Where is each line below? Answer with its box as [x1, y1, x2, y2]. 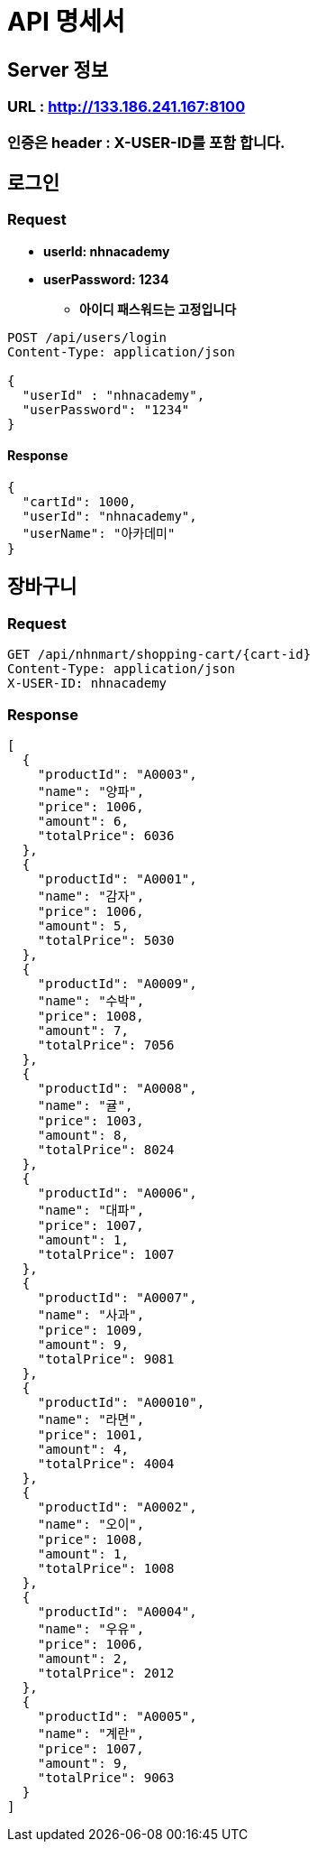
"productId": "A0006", [37, 1185, 197, 1200]
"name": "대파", [37, 1202, 145, 1217]
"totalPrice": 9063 [37, 1770, 175, 1785]
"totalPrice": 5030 [37, 932, 175, 948]
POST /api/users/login [7, 329, 168, 345]
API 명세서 [7, 6, 125, 37]
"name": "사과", [37, 1307, 145, 1322]
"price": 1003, [37, 1113, 144, 1128]
